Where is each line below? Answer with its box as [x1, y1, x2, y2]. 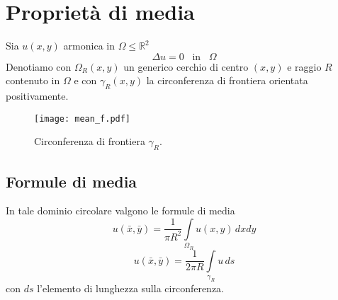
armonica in [63, 38, 115, 53]
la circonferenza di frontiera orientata [146, 73, 308, 88]
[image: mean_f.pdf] [34, 113, 131, 124]
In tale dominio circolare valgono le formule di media [6, 203, 235, 218]
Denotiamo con [6, 59, 72, 74]
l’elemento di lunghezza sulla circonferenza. [37, 281, 225, 296]
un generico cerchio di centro [123, 59, 249, 74]
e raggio [287, 59, 322, 74]
